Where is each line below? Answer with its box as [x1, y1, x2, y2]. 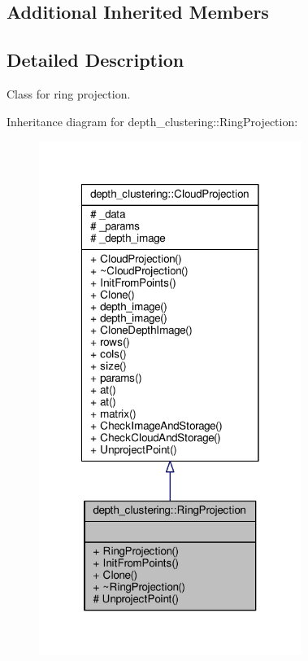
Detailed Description [7, 47, 184, 72]
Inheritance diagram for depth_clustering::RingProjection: [7, 112, 298, 129]
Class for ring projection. [7, 85, 131, 102]
